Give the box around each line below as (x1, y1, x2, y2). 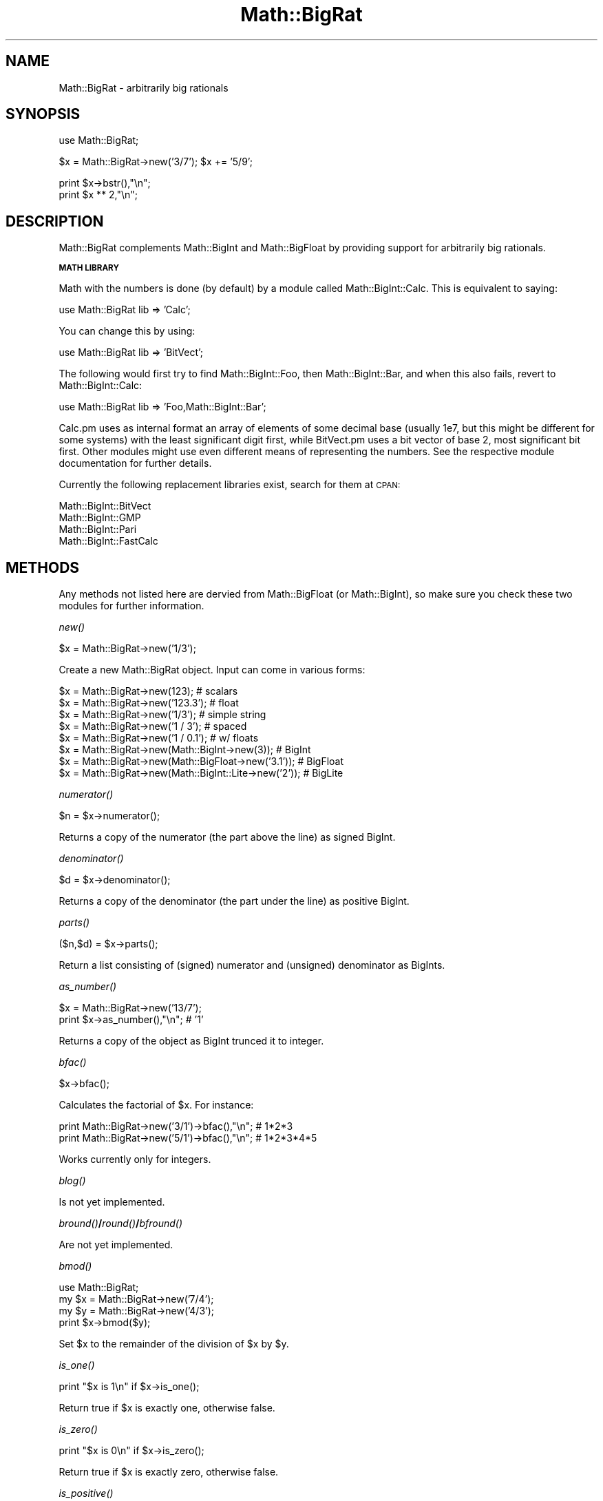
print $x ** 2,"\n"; (59, 189, 138, 201)
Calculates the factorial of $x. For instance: (59, 1099, 254, 1111)
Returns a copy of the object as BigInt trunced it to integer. (59, 1035, 324, 1047)
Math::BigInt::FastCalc (59, 535, 158, 547)
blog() (59, 1175, 86, 1187)
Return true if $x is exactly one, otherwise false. (59, 1402, 275, 1414)
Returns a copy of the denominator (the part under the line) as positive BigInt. (59, 895, 410, 907)
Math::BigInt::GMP (59, 512, 141, 524)
